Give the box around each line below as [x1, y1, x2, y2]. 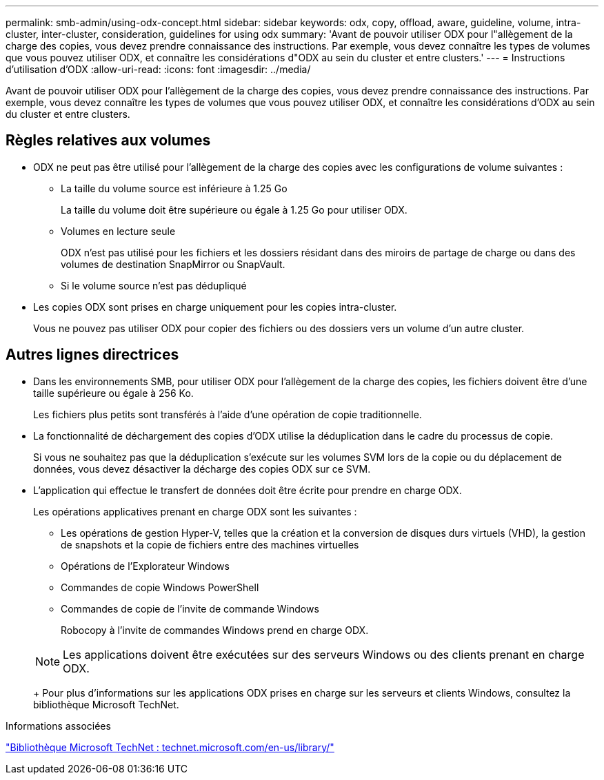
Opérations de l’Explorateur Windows [61, 560, 230, 572]
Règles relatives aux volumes [6, 132, 211, 150]
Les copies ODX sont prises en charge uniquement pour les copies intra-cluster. [33, 300, 397, 313]
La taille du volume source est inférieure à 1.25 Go [61, 182, 288, 194]
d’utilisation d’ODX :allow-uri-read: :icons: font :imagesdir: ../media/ [6, 63, 311, 75]
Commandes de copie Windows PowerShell [61, 581, 259, 593]
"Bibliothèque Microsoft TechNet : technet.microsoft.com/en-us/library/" [6, 741, 334, 753]
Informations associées [6, 719, 111, 732]
